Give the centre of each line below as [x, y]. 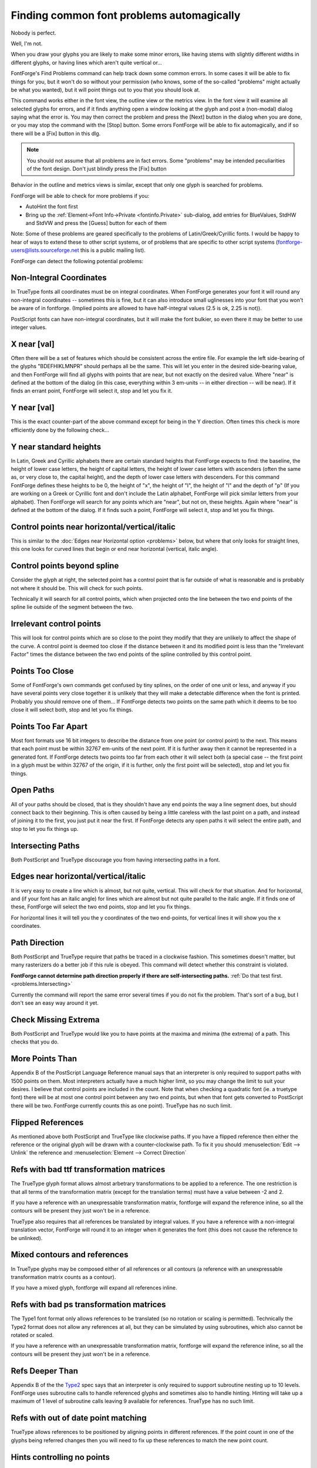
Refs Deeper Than [45, 1371]
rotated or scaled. [32, 1335]
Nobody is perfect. [33, 33]
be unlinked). [27, 1238]
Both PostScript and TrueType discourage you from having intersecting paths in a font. [115, 860]
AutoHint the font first [52, 207]
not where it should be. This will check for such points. [77, 588]
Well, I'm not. [27, 43]
